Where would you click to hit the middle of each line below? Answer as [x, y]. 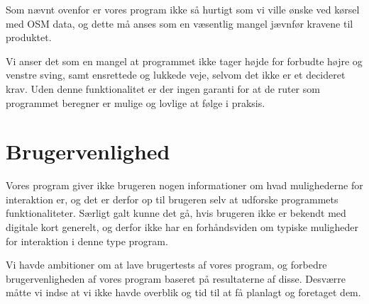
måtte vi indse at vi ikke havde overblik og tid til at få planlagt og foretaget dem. [183, 292]
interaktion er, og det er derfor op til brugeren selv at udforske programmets [172, 199]
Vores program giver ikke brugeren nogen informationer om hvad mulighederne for [184, 185]
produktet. [29, 37]
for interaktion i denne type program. [87, 241]
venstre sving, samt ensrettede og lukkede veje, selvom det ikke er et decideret [176, 75]
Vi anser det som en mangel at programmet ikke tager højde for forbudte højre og [184, 61]
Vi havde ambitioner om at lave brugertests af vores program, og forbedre [166, 265]
